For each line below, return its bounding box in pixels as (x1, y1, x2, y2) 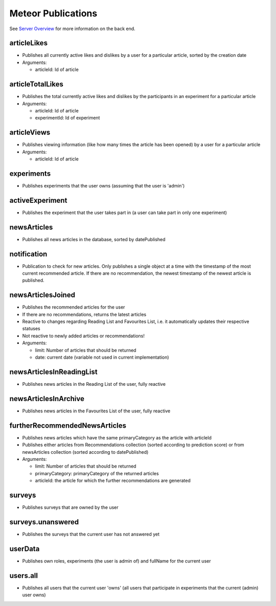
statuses (22, 325, 40, 332)
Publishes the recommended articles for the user (22, 304, 125, 310)
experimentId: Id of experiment (35, 115, 100, 121)
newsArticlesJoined (9, 291, 75, 299)
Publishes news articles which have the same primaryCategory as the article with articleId (22, 434, 212, 440)
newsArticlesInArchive (9, 394, 84, 403)
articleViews (9, 128, 51, 137)
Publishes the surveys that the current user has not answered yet (22, 531, 160, 537)
